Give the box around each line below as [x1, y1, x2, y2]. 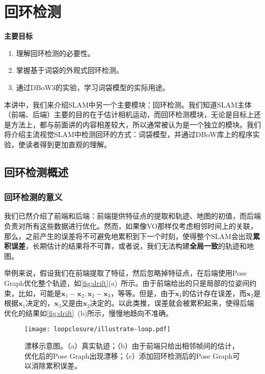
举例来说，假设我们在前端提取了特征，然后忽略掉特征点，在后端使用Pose [4, 268, 247, 278]
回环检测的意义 [4, 191, 63, 203]
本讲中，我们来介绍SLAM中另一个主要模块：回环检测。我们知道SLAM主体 [4, 99, 252, 110]
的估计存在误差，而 [182, 287, 247, 298]
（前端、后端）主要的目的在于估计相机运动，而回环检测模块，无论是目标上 [4, 109, 254, 120]
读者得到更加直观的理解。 [25, 139, 111, 149]
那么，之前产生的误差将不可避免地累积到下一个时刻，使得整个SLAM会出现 [4, 230, 253, 241]
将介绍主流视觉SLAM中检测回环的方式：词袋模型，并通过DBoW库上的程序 [4, 129, 253, 140]
